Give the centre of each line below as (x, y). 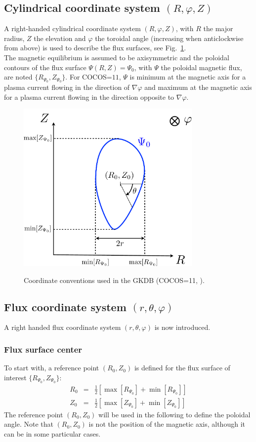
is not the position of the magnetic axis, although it (167, 424)
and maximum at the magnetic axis (198, 87)
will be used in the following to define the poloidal (174, 414)
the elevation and (60, 38)
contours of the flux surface (45, 67)
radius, (14, 38)
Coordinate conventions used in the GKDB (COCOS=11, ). (114, 280)
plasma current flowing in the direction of (67, 87)
